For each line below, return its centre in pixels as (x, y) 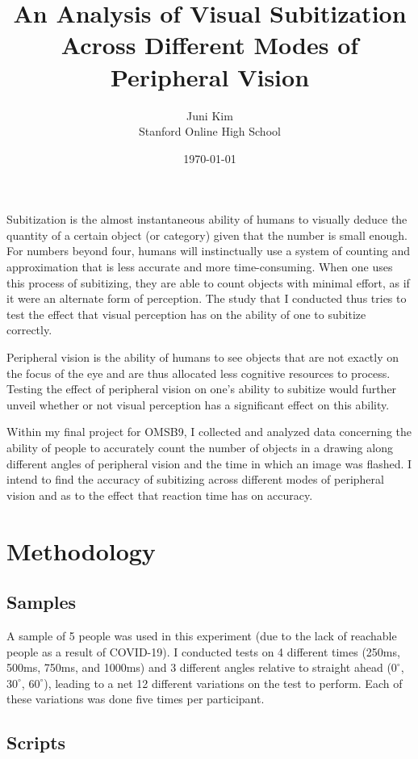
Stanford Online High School (210, 131)
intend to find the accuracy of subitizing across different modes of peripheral (195, 479)
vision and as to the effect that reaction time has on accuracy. (160, 495)
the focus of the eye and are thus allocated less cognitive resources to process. (199, 373)
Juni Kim (210, 115)
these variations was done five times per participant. (136, 699)
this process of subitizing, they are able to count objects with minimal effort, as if (208, 282)
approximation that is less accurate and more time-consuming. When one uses (200, 267)
